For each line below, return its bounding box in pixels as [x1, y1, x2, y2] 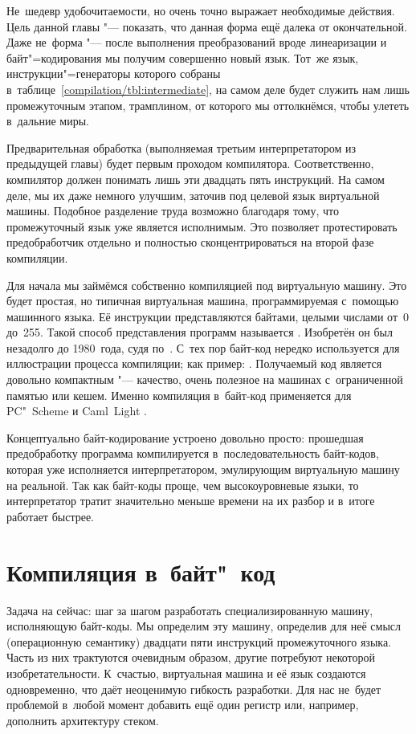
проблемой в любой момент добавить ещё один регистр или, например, [6, 696, 359, 713]
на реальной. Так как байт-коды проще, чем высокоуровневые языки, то [6, 476, 359, 493]
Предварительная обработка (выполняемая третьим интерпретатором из [6, 139, 357, 156]
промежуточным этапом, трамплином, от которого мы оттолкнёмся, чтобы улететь [6, 96, 410, 113]
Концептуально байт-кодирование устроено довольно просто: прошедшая [6, 429, 364, 446]
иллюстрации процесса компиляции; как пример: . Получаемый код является [6, 355, 382, 372]
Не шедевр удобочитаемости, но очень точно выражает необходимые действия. [6, 2, 395, 18]
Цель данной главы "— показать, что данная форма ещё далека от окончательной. [6, 18, 407, 35]
